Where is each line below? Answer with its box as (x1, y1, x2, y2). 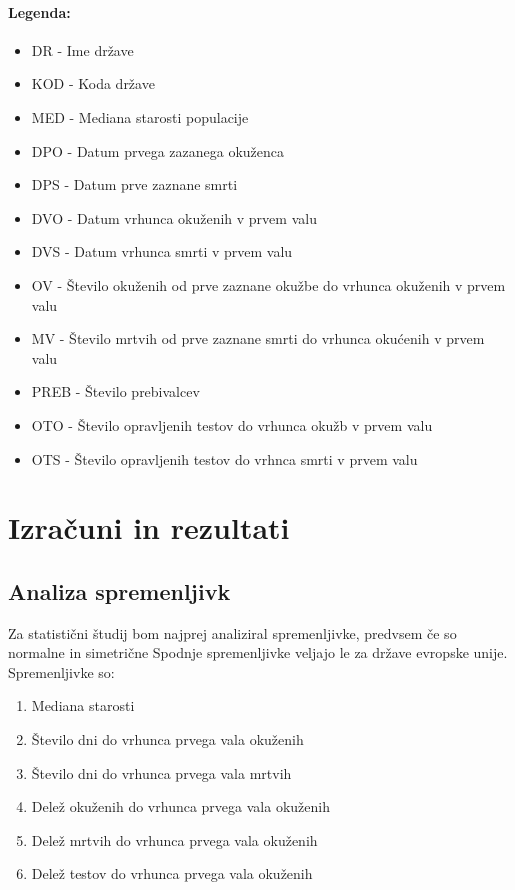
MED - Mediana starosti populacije (31, 106, 249, 127)
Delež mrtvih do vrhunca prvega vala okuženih (31, 829, 318, 850)
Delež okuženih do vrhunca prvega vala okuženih (31, 796, 330, 817)
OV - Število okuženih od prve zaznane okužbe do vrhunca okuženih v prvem (31, 274, 506, 295)
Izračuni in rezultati (8, 507, 290, 548)
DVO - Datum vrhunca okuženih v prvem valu (31, 207, 317, 228)
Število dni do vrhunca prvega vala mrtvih (31, 762, 292, 783)
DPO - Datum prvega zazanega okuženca (31, 140, 285, 161)
